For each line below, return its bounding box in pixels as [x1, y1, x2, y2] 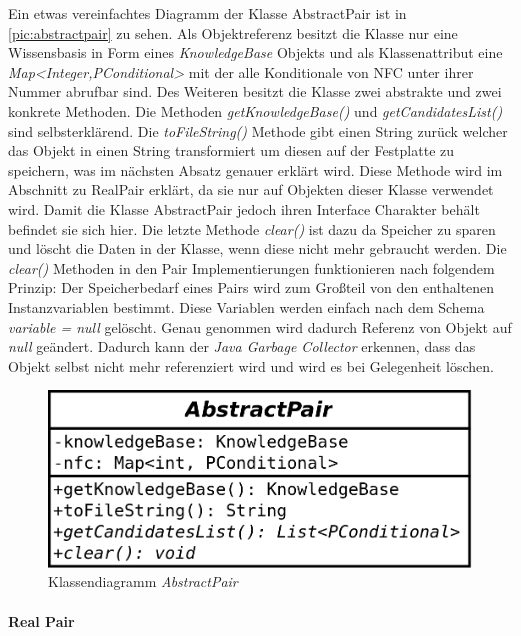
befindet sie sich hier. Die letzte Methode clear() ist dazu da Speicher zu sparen [8, 218, 496, 239]
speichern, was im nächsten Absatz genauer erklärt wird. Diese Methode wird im [8, 159, 503, 180]
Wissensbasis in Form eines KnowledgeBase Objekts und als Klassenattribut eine [8, 42, 503, 63]
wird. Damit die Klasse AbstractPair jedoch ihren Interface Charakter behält [8, 198, 480, 219]
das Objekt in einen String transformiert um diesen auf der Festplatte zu [8, 140, 455, 161]
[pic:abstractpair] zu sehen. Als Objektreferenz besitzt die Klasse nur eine [8, 22, 458, 43]
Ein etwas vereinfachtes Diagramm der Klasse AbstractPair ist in [8, 3, 407, 23]
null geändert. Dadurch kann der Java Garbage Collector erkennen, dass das [8, 336, 476, 357]
